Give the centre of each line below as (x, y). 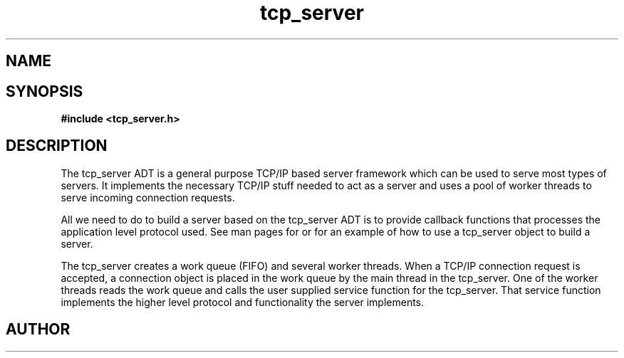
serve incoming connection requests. (148, 197)
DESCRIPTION (57, 146)
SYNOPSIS (45, 91)
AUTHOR (38, 330)
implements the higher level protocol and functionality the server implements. (243, 302)
